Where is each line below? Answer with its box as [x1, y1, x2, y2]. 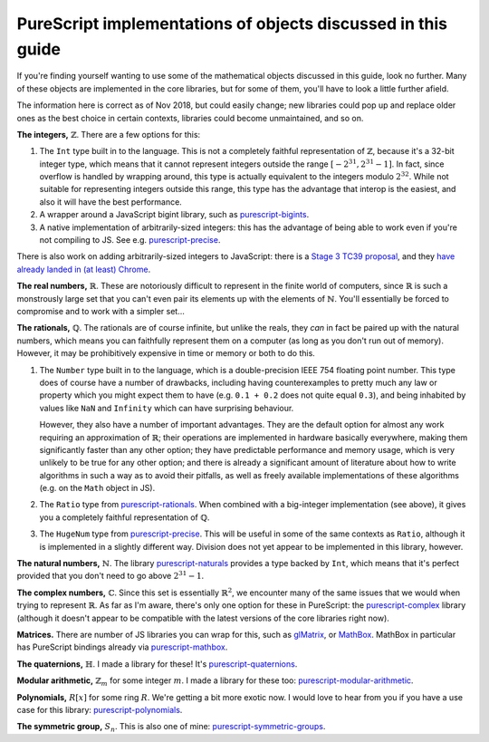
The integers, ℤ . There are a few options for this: [16, 129, 201, 140]
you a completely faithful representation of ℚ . [39, 512, 210, 523]
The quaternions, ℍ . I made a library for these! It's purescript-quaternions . [16, 658, 298, 670]
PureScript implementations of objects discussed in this [16, 14, 448, 34]
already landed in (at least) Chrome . [16, 264, 151, 275]
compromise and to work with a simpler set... [16, 305, 185, 316]
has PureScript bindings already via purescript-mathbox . [16, 641, 228, 652]
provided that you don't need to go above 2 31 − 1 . [16, 569, 205, 582]
